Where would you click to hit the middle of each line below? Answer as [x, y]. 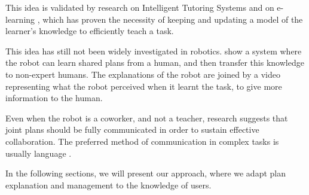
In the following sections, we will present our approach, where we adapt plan [146, 173]
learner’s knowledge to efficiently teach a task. [90, 31]
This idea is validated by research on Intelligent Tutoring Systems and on [140, 7]
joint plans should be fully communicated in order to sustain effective [132, 130]
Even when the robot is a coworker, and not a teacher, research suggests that [147, 118]
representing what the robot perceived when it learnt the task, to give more [144, 86]
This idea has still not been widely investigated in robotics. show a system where [154, 51]
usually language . [39, 153]
